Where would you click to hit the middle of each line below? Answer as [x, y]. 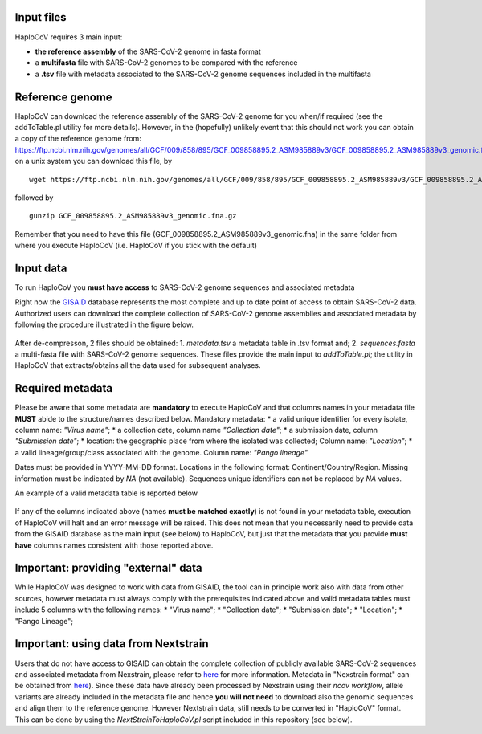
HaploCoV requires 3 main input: [69, 37]
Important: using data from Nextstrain [112, 644]
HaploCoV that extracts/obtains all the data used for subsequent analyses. [138, 365]
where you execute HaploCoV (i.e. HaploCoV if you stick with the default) [136, 246]
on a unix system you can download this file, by [94, 161]
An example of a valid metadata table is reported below [106, 493]
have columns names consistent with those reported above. [114, 545]
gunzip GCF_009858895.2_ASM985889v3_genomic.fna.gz [133, 216]
